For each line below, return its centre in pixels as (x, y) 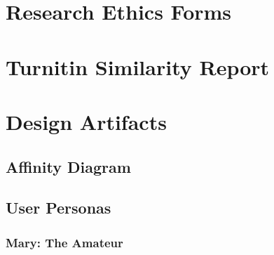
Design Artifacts (86, 121)
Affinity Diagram (68, 166)
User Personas (59, 208)
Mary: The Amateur (64, 242)
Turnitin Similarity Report (138, 66)
